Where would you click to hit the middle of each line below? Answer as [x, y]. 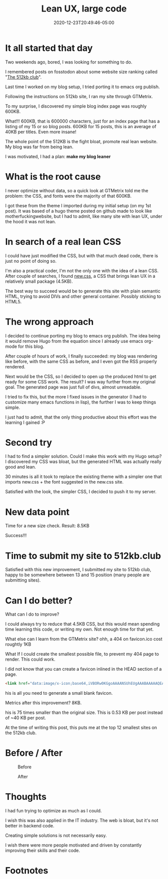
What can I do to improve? [32, 614]
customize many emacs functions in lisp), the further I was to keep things [81, 402]
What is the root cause [53, 176]
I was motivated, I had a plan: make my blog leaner [58, 156]
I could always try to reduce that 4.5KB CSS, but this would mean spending [82, 624]
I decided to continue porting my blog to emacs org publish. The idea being [83, 335]
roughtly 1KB [18, 644]
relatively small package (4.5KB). [39, 281]
